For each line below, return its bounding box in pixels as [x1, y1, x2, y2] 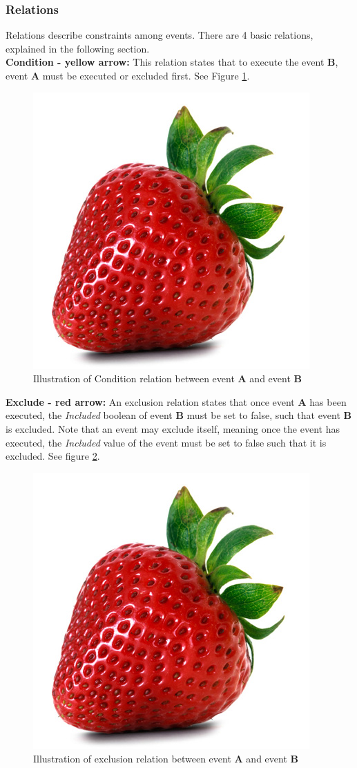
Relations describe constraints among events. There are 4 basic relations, [6, 28, 313, 42]
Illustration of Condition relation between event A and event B [33, 371, 302, 386]
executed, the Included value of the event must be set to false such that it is [6, 435, 327, 449]
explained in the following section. [6, 41, 150, 55]
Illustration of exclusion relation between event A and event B [33, 751, 298, 766]
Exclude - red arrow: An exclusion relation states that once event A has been [6, 394, 347, 409]
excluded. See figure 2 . [6, 449, 100, 463]
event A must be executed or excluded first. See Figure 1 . [6, 68, 250, 82]
